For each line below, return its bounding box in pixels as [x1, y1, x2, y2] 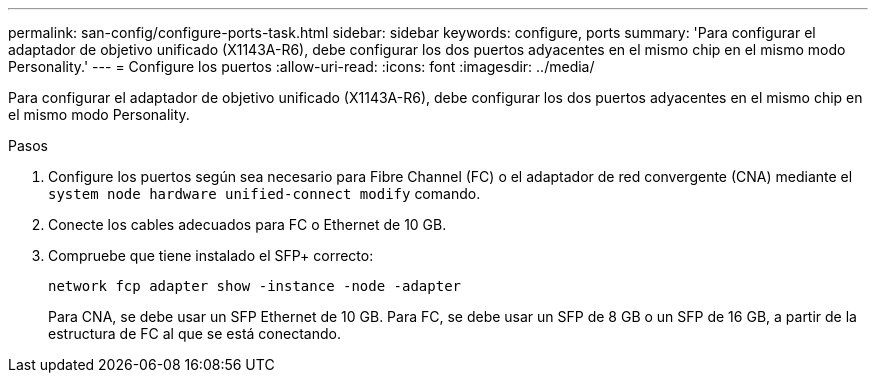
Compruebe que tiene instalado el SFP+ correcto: [48, 247, 374, 264]
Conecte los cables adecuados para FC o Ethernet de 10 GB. [48, 216, 447, 233]
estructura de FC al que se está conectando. [48, 325, 341, 342]
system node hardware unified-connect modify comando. [48, 185, 481, 202]
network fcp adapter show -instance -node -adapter [48, 278, 462, 294]
